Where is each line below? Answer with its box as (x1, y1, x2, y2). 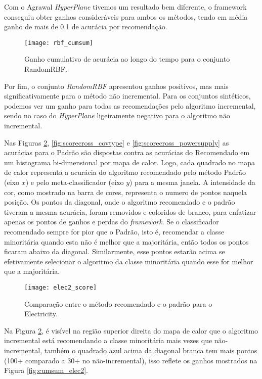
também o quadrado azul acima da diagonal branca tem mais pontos (44, 345, 257, 355)
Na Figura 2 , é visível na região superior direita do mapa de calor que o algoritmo (4, 325, 258, 336)
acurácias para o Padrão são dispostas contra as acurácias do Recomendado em (4, 147, 250, 158)
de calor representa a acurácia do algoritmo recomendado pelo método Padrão (4, 167, 246, 177)
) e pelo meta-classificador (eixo (25, 176, 124, 187)
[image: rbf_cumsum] (24, 39, 94, 46)
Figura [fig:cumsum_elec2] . (4, 365, 88, 375)
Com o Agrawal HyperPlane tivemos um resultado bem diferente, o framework (4, 2, 247, 12)
